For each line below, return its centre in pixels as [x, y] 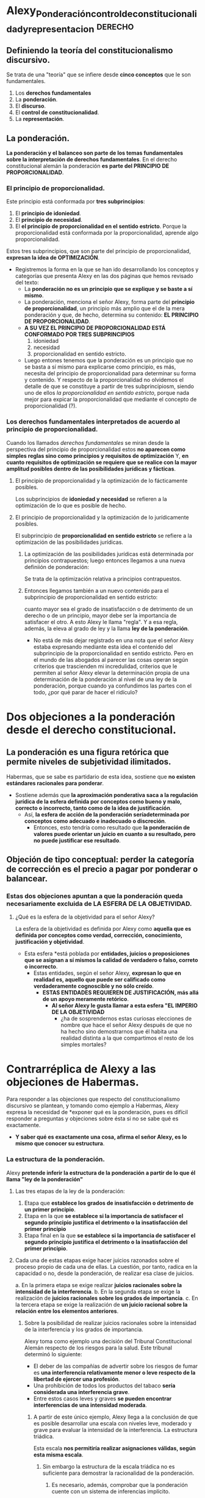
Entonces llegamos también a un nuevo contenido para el [96, 590]
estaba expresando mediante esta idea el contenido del [103, 647]
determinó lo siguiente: [53, 1354]
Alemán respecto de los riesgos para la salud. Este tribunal [98, 1348]
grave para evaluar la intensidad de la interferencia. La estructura [115, 1430]
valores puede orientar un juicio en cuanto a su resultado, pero [114, 834]
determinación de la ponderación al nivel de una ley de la [105, 679]
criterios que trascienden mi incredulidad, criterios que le [105, 666]
